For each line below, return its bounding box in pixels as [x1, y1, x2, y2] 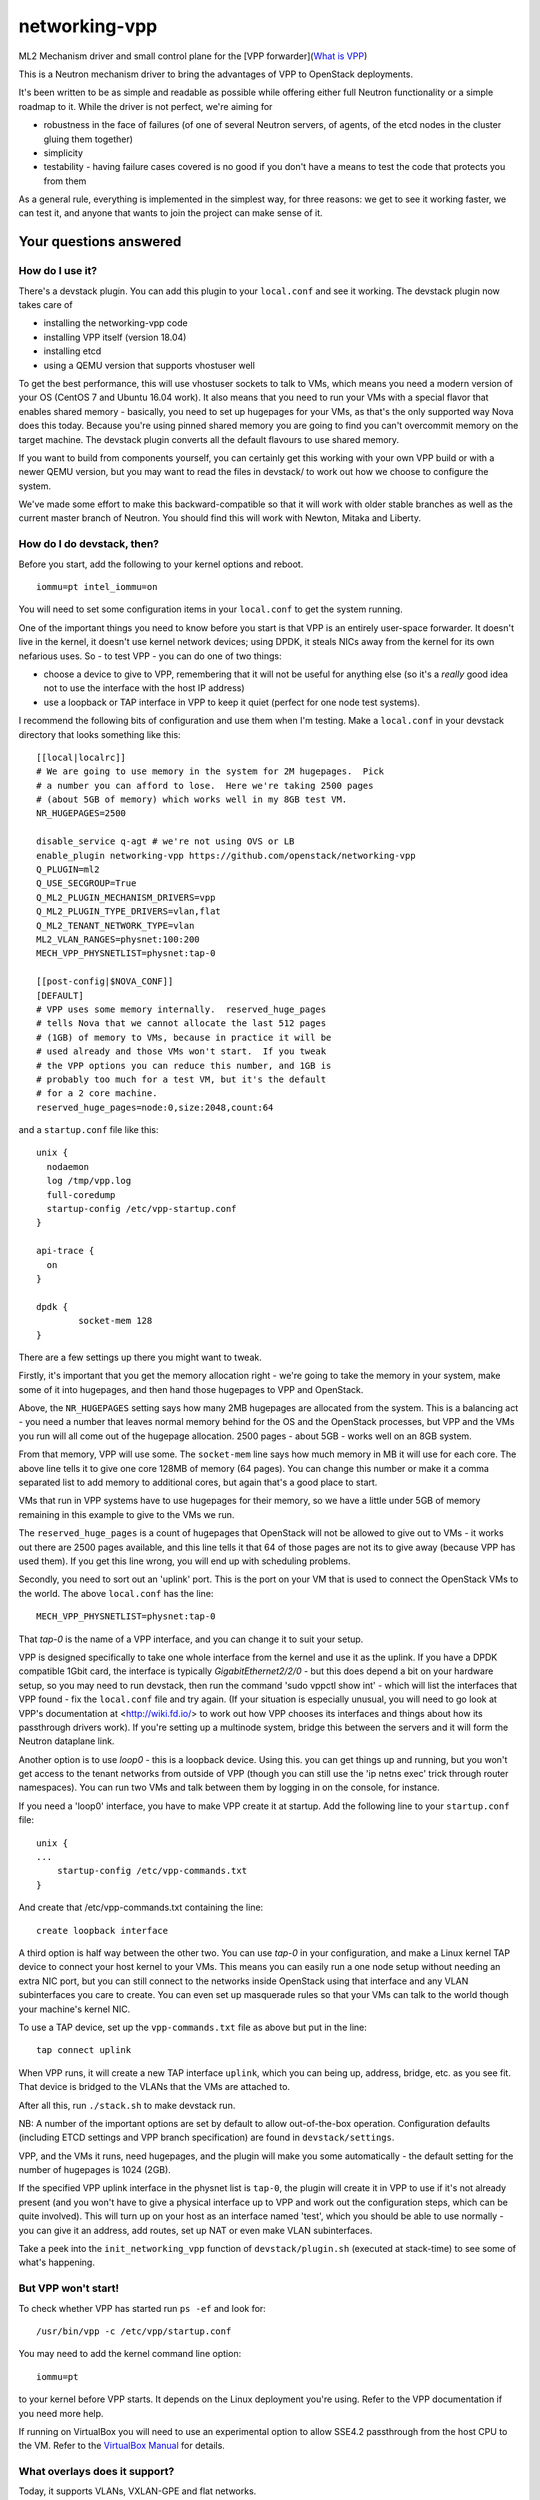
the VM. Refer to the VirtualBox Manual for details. [18, 2440, 225, 2452]
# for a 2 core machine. [36, 1088, 158, 1099]
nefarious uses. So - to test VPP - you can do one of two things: [18, 650, 282, 662]
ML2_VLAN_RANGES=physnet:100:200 [36, 933, 200, 945]
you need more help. [18, 2407, 104, 2419]
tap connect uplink [36, 2045, 132, 2056]
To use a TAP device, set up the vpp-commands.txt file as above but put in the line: [18, 2021, 367, 2033]
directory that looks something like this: [18, 728, 181, 740]
